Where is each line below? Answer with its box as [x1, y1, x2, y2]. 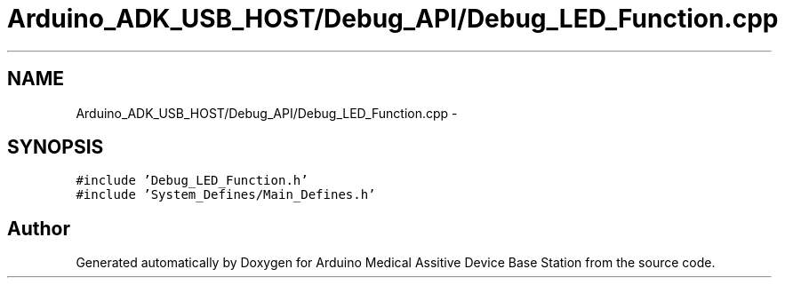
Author [7, 217, 70, 240]
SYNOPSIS [7, 136, 104, 159]
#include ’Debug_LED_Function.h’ [76, 173, 308, 188]
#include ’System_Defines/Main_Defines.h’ [76, 187, 376, 202]
